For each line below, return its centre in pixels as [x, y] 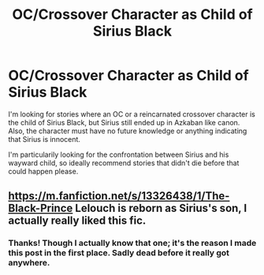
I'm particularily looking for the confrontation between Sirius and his [119, 154]
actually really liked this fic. [77, 221]
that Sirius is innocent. [45, 139]
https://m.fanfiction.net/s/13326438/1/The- [119, 196]
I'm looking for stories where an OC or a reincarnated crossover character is [132, 114]
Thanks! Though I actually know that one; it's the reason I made [132, 243]
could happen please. [43, 171]
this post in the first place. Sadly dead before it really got [119, 253]
